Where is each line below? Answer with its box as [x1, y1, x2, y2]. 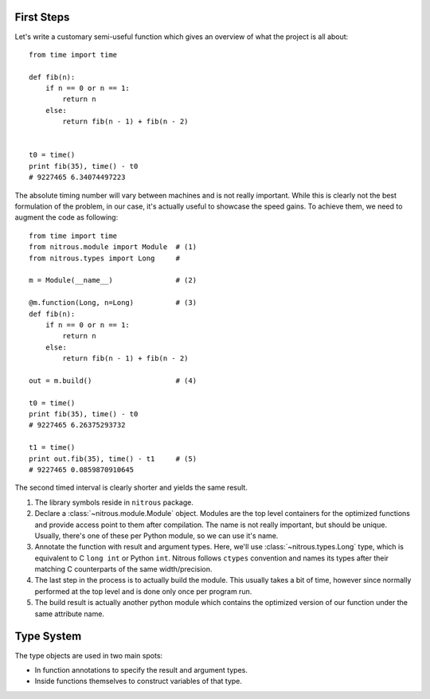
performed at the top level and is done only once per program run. [34, 586, 252, 596]
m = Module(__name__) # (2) [29, 275, 197, 285]
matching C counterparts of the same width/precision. [34, 564, 213, 574]
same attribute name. [34, 609, 105, 619]
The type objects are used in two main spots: [14, 650, 163, 660]
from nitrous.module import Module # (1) [29, 243, 197, 252]
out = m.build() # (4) [29, 376, 197, 385]
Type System [14, 630, 82, 643]
